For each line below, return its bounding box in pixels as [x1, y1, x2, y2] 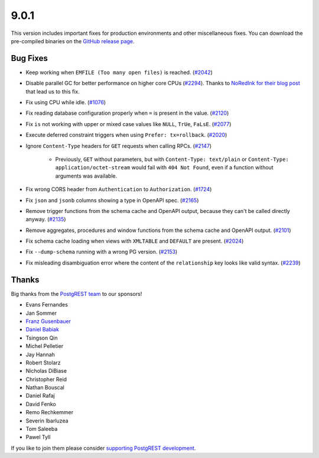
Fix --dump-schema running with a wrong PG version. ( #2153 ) [25, 249, 178, 256]
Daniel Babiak [25, 326, 59, 333]
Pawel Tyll [25, 434, 51, 441]
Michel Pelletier [25, 343, 64, 350]
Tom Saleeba [25, 425, 58, 433]
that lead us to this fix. [25, 88, 80, 95]
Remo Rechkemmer [25, 409, 74, 416]
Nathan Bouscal [25, 384, 64, 391]
